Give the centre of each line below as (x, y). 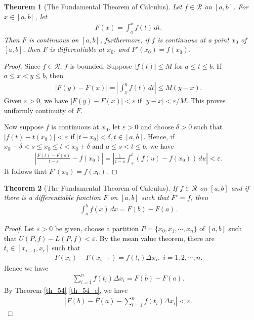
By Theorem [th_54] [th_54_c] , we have (66, 290)
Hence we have (26, 267)
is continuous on (54, 39)
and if (240, 187)
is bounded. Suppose (101, 65)
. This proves (206, 100)
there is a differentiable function (52, 197)
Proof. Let (19, 228)
